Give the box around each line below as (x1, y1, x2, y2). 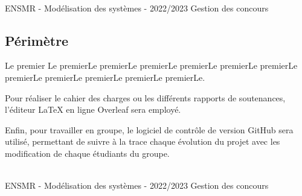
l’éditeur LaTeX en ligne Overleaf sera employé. (5, 103, 181, 116)
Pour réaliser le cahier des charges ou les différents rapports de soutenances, (5, 91, 286, 104)
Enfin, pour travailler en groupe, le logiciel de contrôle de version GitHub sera (5, 123, 294, 136)
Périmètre (5, 31, 69, 49)
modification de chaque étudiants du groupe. (5, 147, 170, 159)
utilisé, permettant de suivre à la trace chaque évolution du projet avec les (5, 135, 280, 148)
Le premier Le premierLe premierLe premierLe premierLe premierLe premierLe (5, 59, 298, 72)
